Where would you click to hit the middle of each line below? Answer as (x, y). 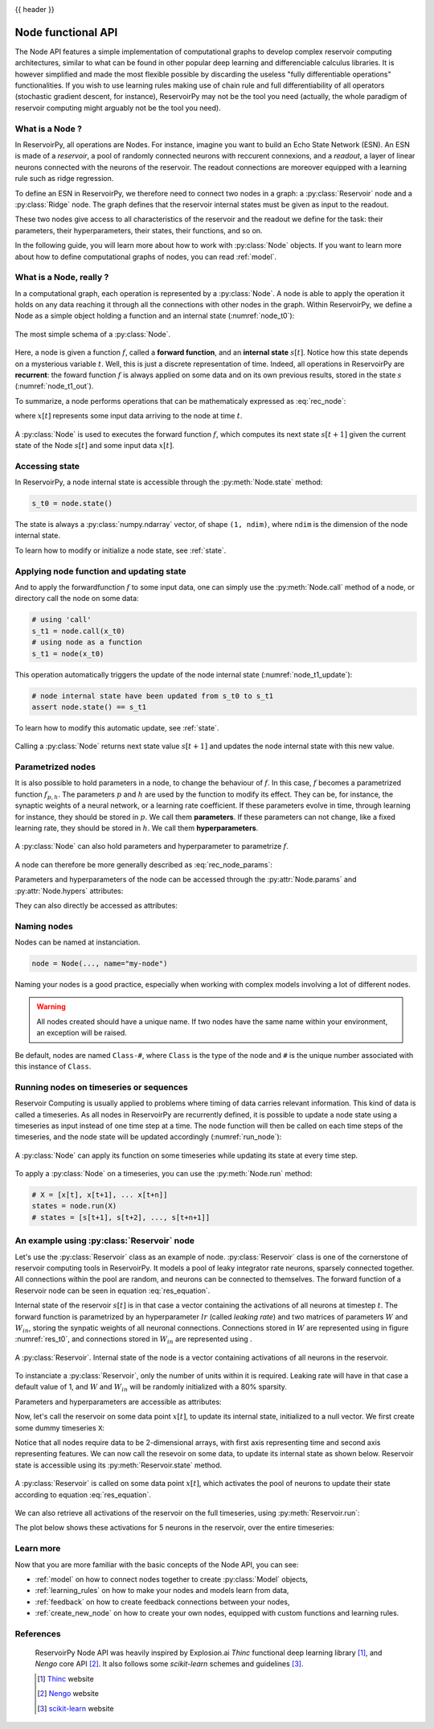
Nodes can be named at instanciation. (78, 942)
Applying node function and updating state (100, 571)
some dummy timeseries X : (59, 1427)
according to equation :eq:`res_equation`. (83, 1494)
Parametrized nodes (55, 767)
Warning (51, 1007)
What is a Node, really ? (62, 278)
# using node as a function (87, 642)
